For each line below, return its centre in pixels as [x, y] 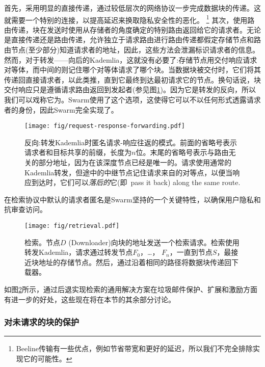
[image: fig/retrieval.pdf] [72, 226]
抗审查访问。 [25, 209]
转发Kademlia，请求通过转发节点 [79, 252]
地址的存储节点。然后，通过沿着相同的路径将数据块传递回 [135, 262]
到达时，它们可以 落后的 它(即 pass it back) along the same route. [136, 182]
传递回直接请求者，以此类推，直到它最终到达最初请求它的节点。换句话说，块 [132, 79]
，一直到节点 [191, 252]
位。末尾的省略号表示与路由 [182, 152]
